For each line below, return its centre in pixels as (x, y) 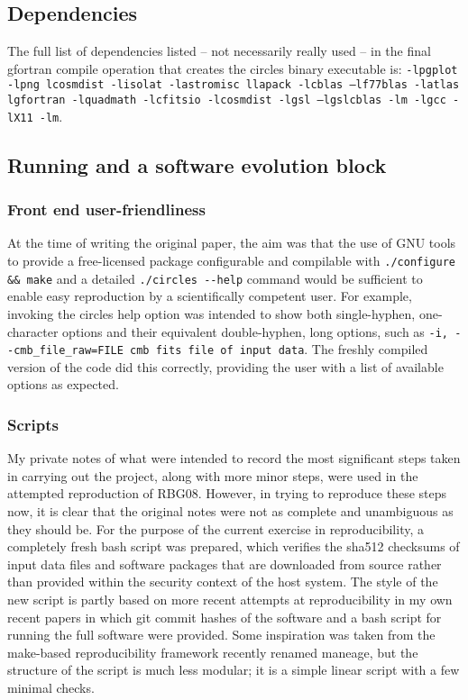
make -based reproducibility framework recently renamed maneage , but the (213, 652)
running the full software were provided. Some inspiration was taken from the (221, 635)
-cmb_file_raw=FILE (65, 351)
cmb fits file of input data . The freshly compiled (279, 349)
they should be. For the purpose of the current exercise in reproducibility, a (216, 528)
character (33, 331)
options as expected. (63, 384)
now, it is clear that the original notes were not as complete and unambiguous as (230, 511)
